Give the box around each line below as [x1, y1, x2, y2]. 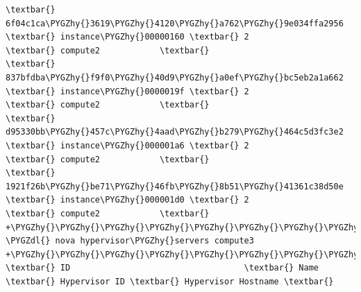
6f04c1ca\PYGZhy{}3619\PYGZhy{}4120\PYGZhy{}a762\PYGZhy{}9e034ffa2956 [6, 18, 344, 28]
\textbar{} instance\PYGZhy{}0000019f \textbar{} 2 [6, 86, 249, 96]
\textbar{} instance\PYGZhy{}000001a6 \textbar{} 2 [6, 140, 249, 151]
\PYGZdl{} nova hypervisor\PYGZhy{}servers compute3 [6, 236, 254, 246]
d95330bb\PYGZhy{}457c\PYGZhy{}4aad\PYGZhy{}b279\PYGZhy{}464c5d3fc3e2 [6, 127, 344, 137]
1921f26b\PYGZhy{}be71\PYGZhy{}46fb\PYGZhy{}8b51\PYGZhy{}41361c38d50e [6, 181, 344, 191]
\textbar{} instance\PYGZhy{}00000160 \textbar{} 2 [6, 32, 249, 42]
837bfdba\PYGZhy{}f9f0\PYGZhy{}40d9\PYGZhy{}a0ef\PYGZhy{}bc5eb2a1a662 [6, 72, 344, 83]
